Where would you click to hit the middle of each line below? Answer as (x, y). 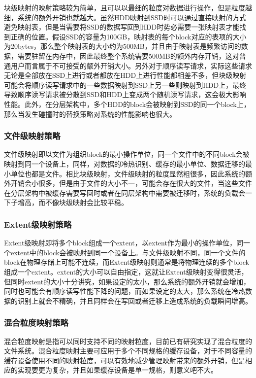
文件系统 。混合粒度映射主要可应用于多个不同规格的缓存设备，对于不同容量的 (128, 351)
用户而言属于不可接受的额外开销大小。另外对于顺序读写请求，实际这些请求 (131, 65)
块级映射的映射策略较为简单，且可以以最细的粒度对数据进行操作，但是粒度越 (128, 7)
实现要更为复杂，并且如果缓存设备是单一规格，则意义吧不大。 (117, 370)
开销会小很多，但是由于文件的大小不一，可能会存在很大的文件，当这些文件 (131, 183)
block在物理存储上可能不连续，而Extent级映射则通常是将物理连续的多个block (127, 262)
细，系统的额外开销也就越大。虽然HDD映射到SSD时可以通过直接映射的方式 (125, 17)
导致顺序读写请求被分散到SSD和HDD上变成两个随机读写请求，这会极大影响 (125, 94)
